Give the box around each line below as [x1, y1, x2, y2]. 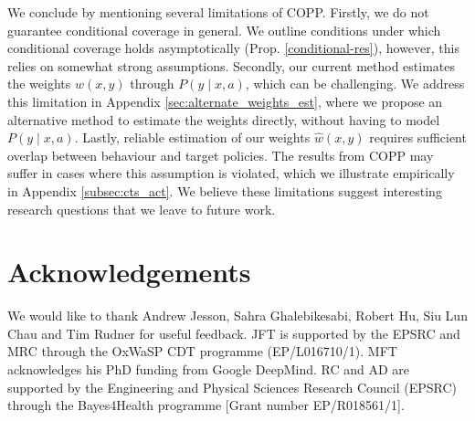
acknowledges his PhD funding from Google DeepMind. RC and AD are [7, 360, 409, 379]
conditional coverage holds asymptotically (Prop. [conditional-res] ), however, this [7, 38, 459, 58]
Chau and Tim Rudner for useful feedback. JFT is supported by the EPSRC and [7, 323, 460, 342]
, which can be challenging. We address [245, 74, 465, 93]
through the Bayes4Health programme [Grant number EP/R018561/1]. [7, 395, 405, 415]
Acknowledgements [7, 253, 251, 290]
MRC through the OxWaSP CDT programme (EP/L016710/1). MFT [7, 342, 397, 361]
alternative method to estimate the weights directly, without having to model [7, 110, 440, 129]
